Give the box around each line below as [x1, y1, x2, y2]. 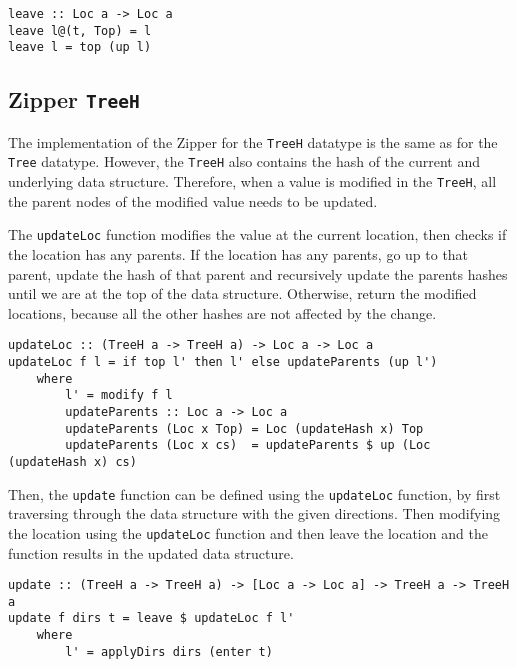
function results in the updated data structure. [8, 542, 294, 563]
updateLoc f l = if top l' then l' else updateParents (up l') [8, 355, 438, 369]
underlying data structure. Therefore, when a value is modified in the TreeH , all [8, 171, 497, 192]
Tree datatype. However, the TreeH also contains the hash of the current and [8, 151, 480, 172]
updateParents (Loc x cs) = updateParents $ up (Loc [65, 438, 431, 453]
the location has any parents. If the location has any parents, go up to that [8, 243, 469, 264]
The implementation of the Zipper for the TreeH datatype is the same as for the [8, 131, 498, 152]
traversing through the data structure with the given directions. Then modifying [8, 503, 501, 524]
